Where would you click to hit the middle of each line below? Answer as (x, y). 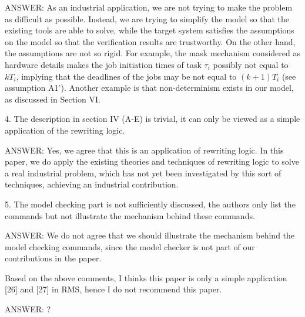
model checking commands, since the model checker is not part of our (130, 246)
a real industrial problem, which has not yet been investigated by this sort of (143, 173)
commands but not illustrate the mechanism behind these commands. (130, 215)
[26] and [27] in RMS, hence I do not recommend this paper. (113, 289)
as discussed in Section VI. (53, 99)
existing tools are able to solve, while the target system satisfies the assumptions (150, 30)
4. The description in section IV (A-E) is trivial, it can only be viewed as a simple (152, 119)
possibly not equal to (251, 64)
